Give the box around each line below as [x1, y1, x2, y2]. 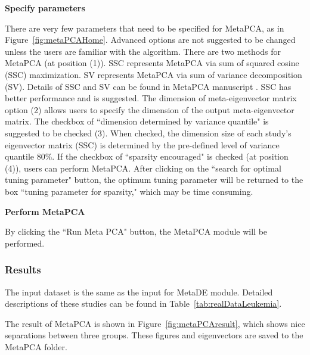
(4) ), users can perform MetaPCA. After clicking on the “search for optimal [5, 161, 281, 174]
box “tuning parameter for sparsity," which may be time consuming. [5, 185, 253, 197]
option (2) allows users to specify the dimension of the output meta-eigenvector [5, 103, 294, 116]
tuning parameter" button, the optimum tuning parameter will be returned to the [5, 173, 303, 186]
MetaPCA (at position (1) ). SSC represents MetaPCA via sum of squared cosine [5, 57, 299, 69]
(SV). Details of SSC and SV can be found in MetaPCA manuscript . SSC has [5, 80, 292, 92]
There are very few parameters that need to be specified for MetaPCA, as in [5, 21, 284, 34]
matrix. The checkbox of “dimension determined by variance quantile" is [5, 115, 269, 127]
